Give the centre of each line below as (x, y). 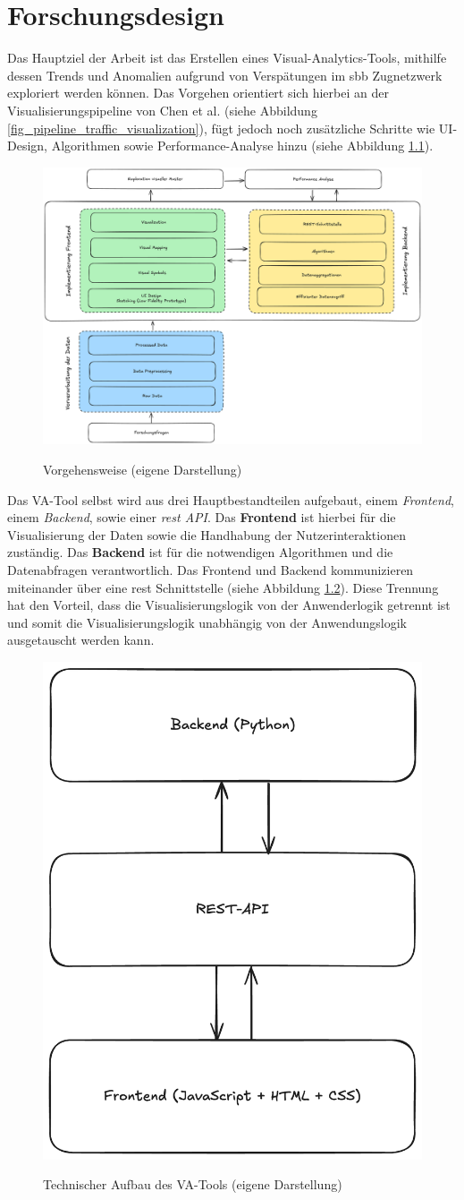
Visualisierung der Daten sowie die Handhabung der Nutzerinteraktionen (207, 534)
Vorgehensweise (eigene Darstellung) (143, 469)
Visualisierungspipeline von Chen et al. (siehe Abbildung (162, 110)
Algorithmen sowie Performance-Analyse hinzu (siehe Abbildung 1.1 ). (242, 146)
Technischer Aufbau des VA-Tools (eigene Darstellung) (193, 1184)
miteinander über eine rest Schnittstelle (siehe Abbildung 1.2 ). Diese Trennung (223, 587)
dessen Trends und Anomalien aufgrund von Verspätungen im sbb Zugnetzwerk (225, 75)
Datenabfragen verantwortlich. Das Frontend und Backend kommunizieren (211, 569)
